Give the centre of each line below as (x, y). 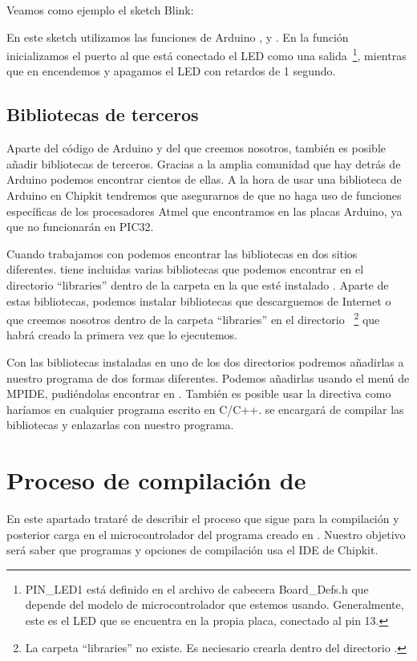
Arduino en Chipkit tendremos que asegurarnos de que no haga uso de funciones (204, 195)
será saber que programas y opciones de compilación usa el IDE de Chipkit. (192, 550)
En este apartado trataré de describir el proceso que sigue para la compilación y (203, 519)
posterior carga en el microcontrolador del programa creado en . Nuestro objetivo (206, 534)
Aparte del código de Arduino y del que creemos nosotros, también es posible (196, 148)
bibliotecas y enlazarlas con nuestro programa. (120, 425)
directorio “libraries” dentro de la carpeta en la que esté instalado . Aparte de (198, 284)
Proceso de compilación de (156, 480)
